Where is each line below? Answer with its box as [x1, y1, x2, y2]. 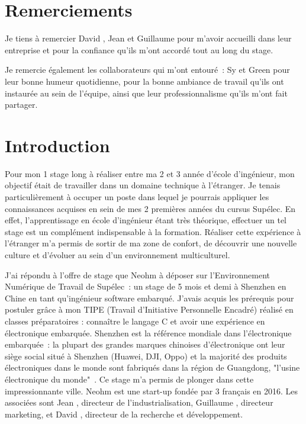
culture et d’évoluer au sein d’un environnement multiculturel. [5, 248, 230, 261]
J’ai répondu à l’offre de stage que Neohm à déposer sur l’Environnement [5, 268, 270, 281]
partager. [5, 98, 38, 111]
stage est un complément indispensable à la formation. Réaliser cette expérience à [5, 225, 301, 237]
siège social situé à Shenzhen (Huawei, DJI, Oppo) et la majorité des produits [5, 349, 287, 362]
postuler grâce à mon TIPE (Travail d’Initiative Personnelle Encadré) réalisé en [5, 303, 294, 316]
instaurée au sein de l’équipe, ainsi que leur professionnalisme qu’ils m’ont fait [5, 86, 288, 99]
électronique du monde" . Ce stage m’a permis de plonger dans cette [5, 372, 254, 385]
